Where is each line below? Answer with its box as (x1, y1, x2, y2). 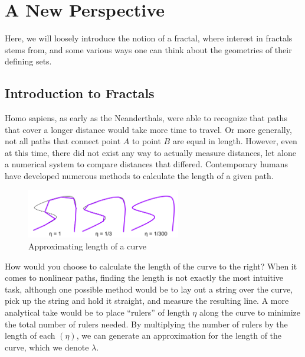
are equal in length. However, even (172, 135, 297, 147)
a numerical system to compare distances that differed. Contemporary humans (5, 158, 288, 170)
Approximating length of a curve (28, 239, 146, 252)
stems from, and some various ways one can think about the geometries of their (5, 43, 292, 56)
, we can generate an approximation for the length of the (76, 329, 282, 342)
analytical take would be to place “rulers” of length (5, 306, 190, 318)
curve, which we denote (5, 340, 89, 353)
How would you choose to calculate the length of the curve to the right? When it (5, 259, 297, 272)
